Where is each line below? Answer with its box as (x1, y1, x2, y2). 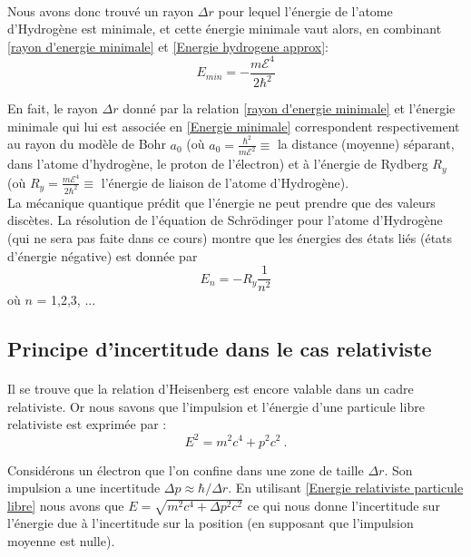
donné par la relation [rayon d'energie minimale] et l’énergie (123, 99, 456, 118)
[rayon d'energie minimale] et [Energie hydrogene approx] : (7, 36, 329, 55)
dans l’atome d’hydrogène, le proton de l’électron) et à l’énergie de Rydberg (7, 154, 428, 173)
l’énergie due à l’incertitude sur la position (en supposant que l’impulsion (7, 513, 414, 533)
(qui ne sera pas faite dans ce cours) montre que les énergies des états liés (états (7, 229, 453, 248)
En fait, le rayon (7, 99, 98, 118)
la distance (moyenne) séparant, (277, 134, 455, 153)
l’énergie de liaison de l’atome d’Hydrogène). (101, 172, 349, 191)
